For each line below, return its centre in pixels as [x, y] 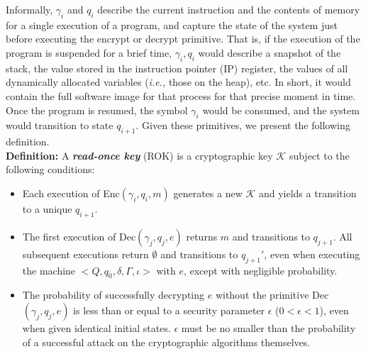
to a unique [47, 208]
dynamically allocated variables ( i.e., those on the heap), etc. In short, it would [178, 82]
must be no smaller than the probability [268, 327]
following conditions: [50, 169]
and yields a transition [307, 193]
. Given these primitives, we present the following [243, 125]
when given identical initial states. [96, 327]
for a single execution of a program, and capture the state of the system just [172, 24]
